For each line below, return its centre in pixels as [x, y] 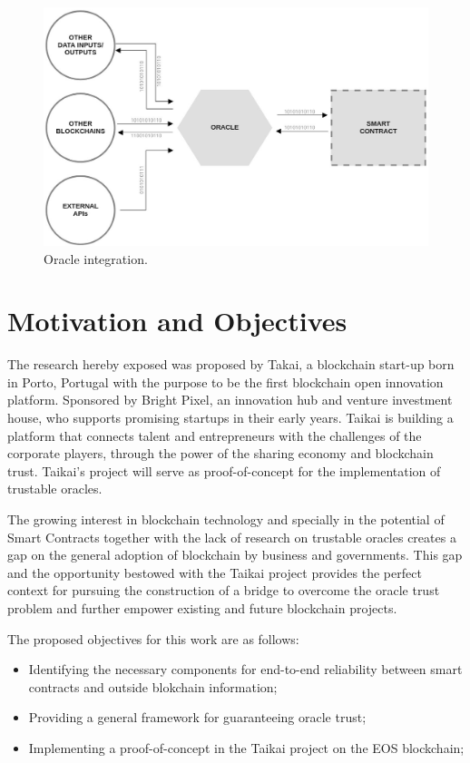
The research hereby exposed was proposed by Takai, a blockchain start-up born [231, 364]
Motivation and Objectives [177, 321]
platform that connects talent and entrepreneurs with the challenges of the [215, 435]
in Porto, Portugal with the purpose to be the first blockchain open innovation [225, 381]
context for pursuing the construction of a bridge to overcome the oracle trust [224, 590]
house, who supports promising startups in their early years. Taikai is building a [230, 418]
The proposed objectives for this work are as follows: [153, 638]
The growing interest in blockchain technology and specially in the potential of [226, 518]
